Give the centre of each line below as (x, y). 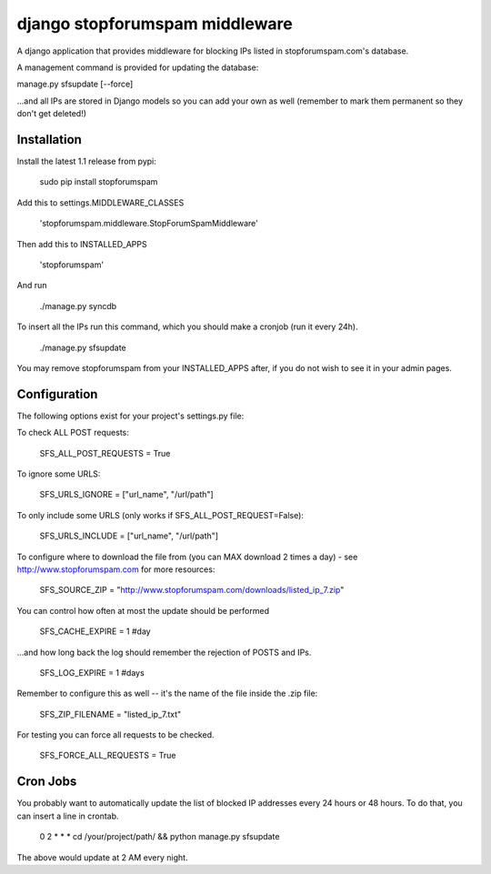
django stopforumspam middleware (155, 24)
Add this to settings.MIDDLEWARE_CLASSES (100, 202)
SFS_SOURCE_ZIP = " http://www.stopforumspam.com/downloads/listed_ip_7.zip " (192, 590)
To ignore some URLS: (59, 474)
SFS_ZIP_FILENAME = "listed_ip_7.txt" (110, 714)
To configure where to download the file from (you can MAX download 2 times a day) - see (187, 557)
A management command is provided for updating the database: (138, 67)
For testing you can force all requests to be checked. (115, 735)
